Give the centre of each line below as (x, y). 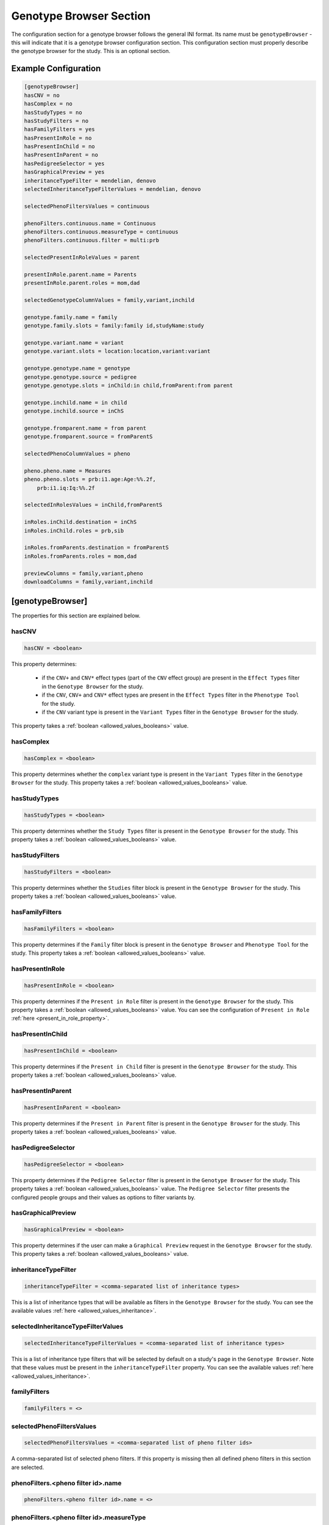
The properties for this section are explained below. (76, 615)
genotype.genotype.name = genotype (77, 368)
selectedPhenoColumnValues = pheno (77, 454)
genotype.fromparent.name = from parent (85, 428)
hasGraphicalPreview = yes (64, 172)
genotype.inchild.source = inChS (74, 411)
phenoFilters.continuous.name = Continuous (90, 223)
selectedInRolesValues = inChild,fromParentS (93, 505)
